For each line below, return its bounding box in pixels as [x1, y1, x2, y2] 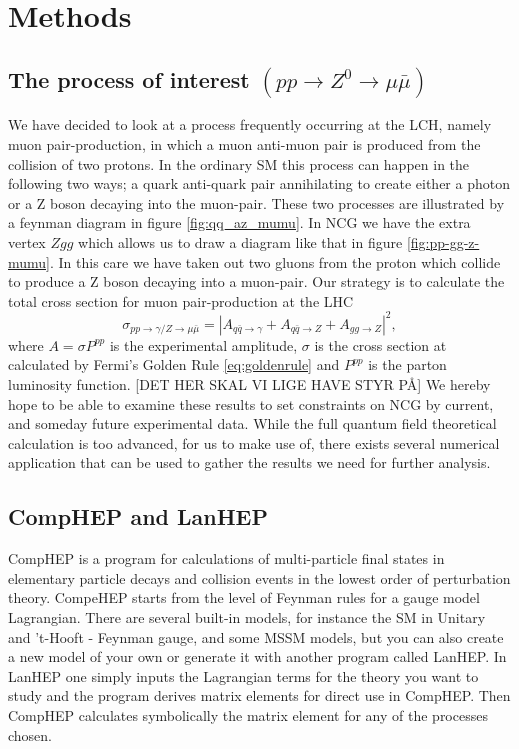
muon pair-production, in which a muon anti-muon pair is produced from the [8, 134, 481, 155]
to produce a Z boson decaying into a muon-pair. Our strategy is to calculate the [8, 271, 505, 292]
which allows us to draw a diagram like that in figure [78, 232, 403, 252]
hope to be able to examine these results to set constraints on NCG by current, [8, 393, 494, 414]
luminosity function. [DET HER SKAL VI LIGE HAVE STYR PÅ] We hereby [8, 374, 491, 395]
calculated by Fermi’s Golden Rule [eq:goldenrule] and [8, 354, 340, 375]
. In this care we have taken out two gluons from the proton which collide [50, 251, 501, 272]
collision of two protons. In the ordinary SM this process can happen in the [8, 153, 470, 174]
